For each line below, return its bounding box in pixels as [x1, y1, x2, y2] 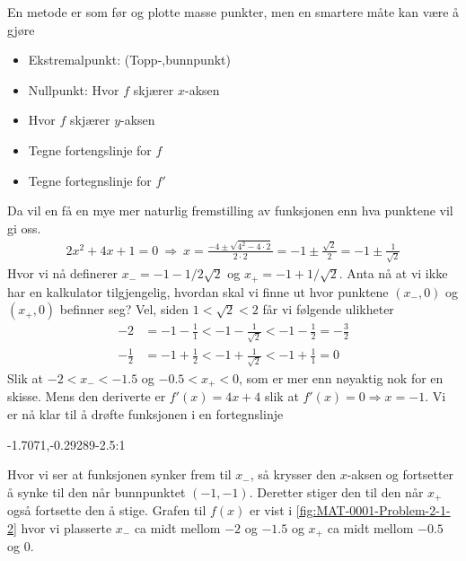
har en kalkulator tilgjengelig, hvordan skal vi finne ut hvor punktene [7, 282, 389, 301]
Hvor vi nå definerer [7, 264, 119, 283]
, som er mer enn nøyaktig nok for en [239, 368, 444, 387]
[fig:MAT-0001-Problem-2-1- [295, 501, 451, 520]
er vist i [249, 501, 293, 520]
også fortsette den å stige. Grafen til [7, 501, 207, 520]
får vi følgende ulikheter [262, 300, 394, 319]
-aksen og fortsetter [347, 465, 454, 484]
